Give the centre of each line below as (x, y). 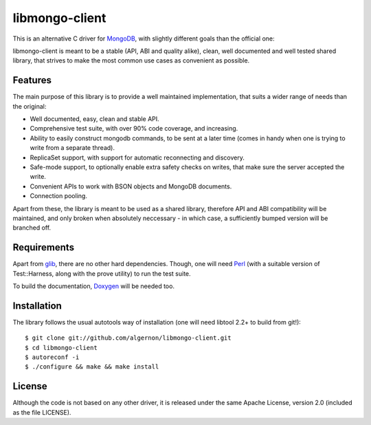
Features (32, 80)
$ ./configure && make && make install (92, 367)
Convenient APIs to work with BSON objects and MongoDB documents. (131, 186)
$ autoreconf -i (52, 357)
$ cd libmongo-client (61, 348)
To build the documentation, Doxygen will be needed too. (94, 286)
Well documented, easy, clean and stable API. (94, 119)
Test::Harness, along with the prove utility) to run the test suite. (102, 273)
